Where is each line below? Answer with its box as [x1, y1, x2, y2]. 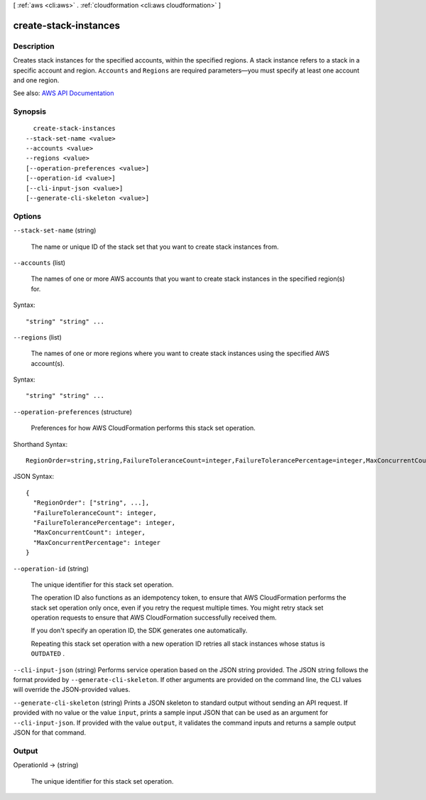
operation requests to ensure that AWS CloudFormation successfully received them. [31, 613, 277, 622]
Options [13, 211, 42, 221]
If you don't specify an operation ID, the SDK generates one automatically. [31, 626, 248, 635]
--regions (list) [13, 333, 62, 341]
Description [13, 41, 55, 51]
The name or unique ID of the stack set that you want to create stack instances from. [31, 242, 280, 251]
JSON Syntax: [13, 472, 55, 481]
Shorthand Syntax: [13, 440, 67, 448]
